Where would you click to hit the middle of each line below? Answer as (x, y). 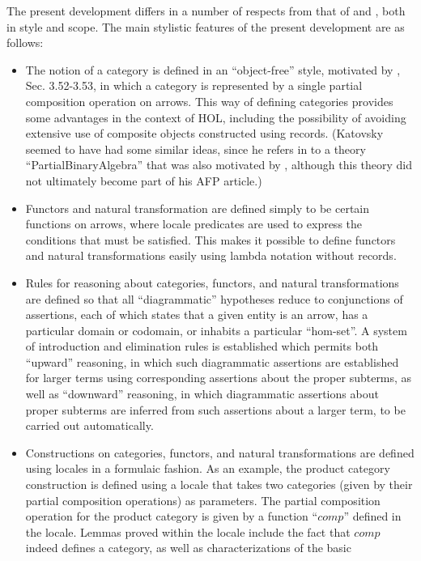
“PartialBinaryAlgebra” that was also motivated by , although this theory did (219, 165)
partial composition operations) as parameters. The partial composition (203, 500)
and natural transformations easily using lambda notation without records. (211, 255)
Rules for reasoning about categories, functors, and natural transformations (212, 282)
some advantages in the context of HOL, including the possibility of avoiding (216, 117)
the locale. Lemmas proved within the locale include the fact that (188, 531)
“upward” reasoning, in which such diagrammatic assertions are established (212, 361)
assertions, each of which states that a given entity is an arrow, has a (197, 314)
